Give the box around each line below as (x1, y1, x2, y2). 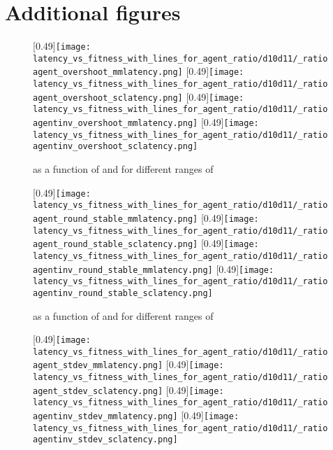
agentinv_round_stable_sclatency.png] (33, 288, 213, 298)
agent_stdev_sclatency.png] (33, 386, 163, 396)
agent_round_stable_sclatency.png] (33, 239, 198, 250)
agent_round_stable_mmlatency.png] (33, 213, 198, 224)
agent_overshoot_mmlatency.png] (33, 67, 183, 78)
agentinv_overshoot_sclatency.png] (33, 141, 198, 152)
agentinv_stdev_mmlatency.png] (33, 412, 178, 422)
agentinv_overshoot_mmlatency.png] (33, 118, 198, 129)
